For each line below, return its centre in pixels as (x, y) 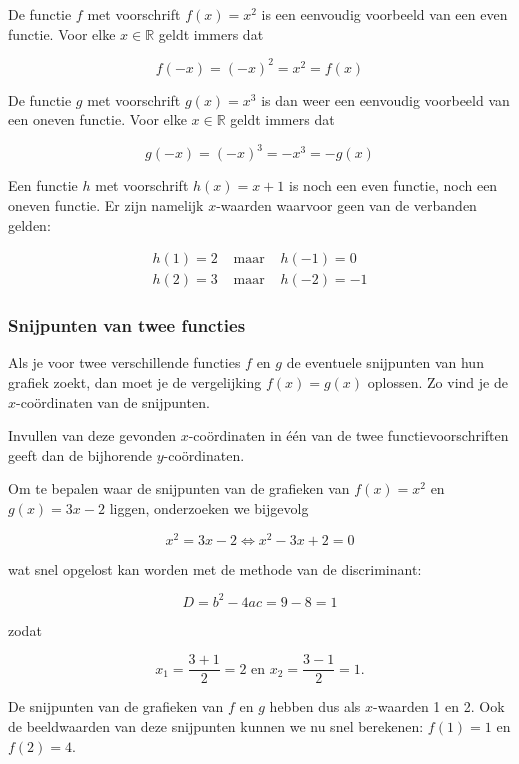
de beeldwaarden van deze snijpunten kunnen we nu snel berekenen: (216, 726)
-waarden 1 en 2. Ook (439, 706)
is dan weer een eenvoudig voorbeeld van (385, 99)
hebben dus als (315, 706)
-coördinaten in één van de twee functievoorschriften (348, 435)
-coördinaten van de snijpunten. (113, 401)
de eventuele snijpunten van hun (385, 362)
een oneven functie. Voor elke (97, 119)
